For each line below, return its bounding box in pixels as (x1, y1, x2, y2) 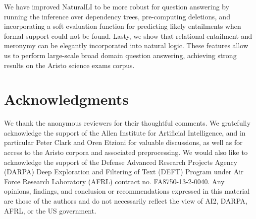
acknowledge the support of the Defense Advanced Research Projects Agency (4, 156, 238, 167)
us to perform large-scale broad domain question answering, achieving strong (4, 50, 237, 60)
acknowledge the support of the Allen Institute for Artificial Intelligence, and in (4, 127, 246, 138)
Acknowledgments (4, 89, 129, 109)
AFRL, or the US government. (4, 205, 97, 216)
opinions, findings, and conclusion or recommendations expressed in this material (4, 186, 250, 196)
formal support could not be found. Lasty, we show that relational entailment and (4, 30, 253, 41)
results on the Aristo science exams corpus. (4, 60, 135, 70)
